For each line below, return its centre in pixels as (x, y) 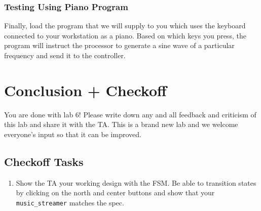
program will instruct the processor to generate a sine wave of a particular (119, 45)
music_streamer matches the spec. (70, 202)
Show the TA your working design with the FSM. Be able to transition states (136, 182)
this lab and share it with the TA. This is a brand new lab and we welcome (121, 124)
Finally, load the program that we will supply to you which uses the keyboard (125, 26)
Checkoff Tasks (44, 161)
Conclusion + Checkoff (85, 90)
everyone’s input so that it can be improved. (73, 134)
